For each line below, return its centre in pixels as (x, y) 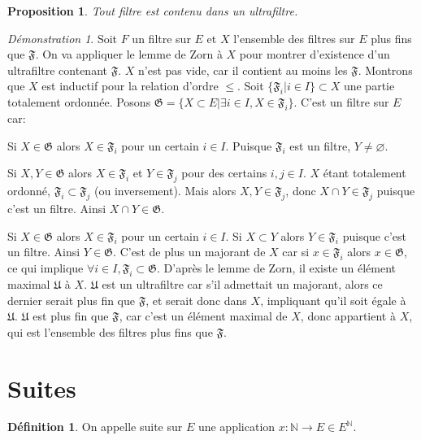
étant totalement (365, 173)
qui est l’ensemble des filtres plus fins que (110, 331)
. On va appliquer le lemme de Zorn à (129, 54)
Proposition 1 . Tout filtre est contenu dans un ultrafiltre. (153, 11)
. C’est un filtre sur (341, 102)
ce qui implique (46, 268)
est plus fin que (71, 316)
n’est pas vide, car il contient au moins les (243, 70)
